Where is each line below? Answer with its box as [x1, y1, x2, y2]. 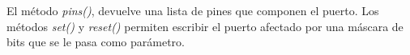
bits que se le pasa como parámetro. [6, 33, 185, 50]
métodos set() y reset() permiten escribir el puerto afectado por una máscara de [6, 18, 404, 34]
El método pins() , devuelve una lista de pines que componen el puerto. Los [6, 2, 379, 18]
